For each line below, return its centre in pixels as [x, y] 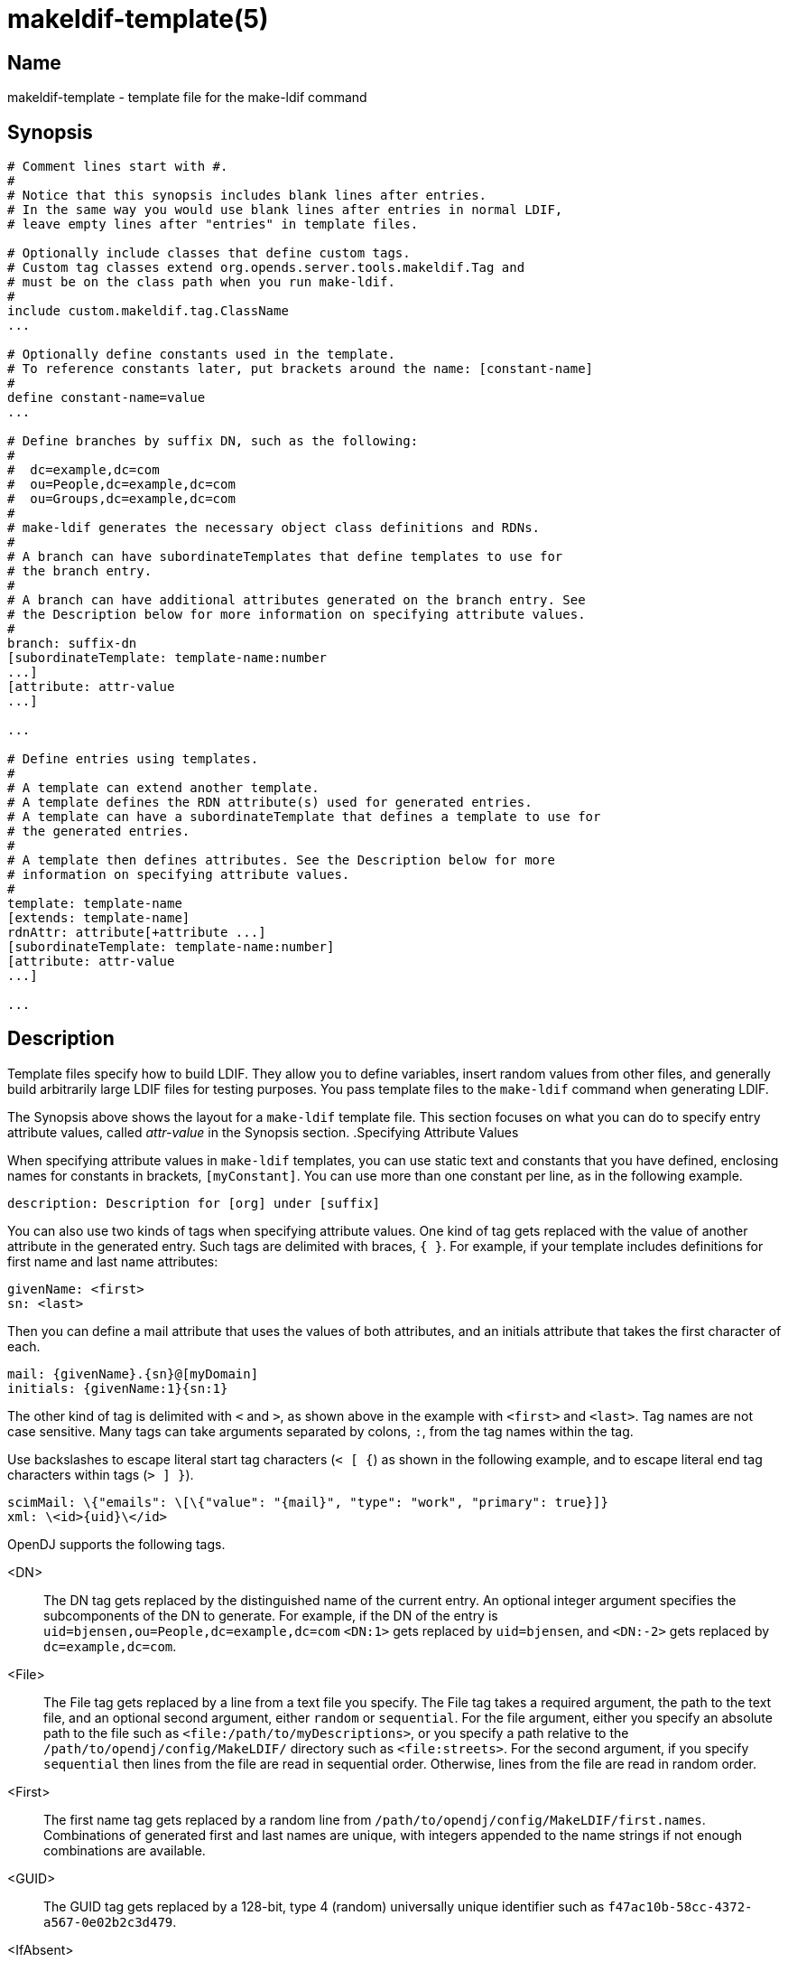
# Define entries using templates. [133, 759]
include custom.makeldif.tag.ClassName [148, 311]
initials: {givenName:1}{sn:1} [118, 1388]
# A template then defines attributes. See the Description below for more [281, 860]
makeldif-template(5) [138, 19]
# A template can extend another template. [163, 788]
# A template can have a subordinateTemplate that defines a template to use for [304, 817]
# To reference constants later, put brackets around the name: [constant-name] [301, 369]
